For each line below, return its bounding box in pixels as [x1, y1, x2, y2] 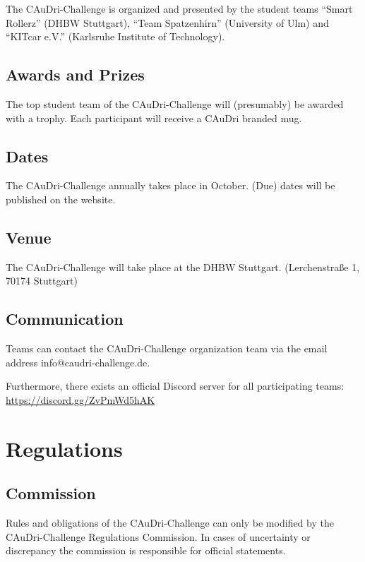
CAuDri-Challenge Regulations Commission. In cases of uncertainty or [6, 529, 311, 544]
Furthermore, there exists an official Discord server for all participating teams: [6, 378, 345, 393]
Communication [6, 308, 124, 330]
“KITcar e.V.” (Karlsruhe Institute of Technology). [6, 29, 225, 44]
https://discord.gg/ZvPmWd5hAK [6, 392, 155, 407]
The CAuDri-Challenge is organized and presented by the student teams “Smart [6, 1, 353, 16]
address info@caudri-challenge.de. [6, 354, 150, 369]
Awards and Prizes [6, 64, 145, 85]
